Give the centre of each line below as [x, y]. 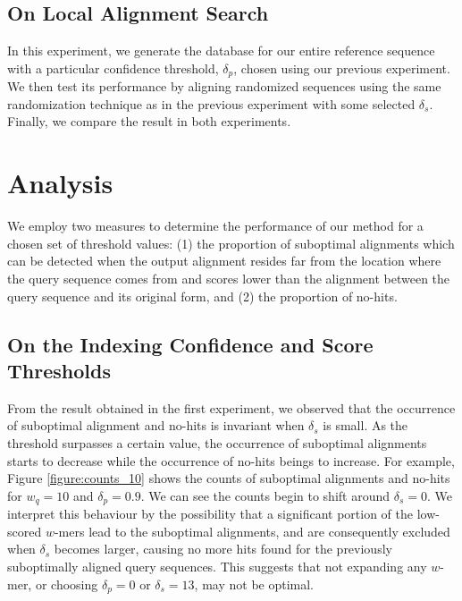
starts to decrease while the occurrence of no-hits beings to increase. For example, [231, 460]
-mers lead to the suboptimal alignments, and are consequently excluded [252, 531]
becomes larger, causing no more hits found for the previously [223, 549]
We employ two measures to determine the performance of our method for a [215, 226]
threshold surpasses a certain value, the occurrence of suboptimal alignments [217, 442]
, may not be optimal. [254, 584]
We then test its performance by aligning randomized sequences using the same [224, 86]
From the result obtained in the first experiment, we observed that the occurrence [231, 407]
